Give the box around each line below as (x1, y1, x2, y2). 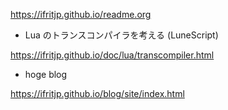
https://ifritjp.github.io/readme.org (10, 9, 152, 20)
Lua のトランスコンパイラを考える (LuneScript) (24, 29, 219, 41)
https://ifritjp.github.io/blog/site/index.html (10, 88, 185, 99)
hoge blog (24, 69, 68, 80)
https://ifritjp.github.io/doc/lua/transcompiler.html (10, 49, 215, 61)
